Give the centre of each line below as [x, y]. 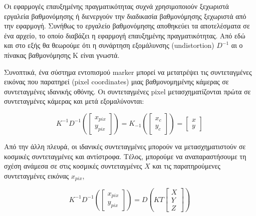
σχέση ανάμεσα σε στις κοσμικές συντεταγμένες [73, 166]
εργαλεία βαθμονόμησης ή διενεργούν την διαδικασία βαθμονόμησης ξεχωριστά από [125, 16]
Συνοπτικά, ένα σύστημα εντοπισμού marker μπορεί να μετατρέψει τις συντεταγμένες [128, 72]
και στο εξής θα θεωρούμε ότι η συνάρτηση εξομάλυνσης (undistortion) [109, 45]
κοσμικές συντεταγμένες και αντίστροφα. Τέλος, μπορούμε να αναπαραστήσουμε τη [125, 156]
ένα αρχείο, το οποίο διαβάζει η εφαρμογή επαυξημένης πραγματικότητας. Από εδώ [125, 35]
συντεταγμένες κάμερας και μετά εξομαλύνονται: [74, 101]
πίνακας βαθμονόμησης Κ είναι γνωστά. [62, 55]
